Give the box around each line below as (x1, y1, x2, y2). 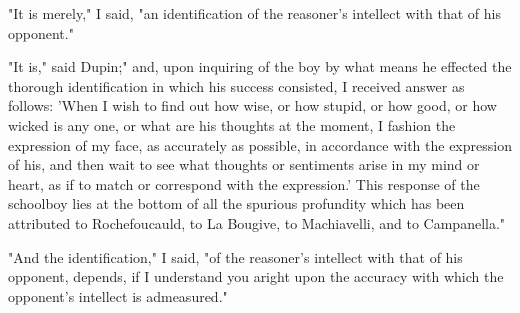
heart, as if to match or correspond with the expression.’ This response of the (8, 173, 480, 194)
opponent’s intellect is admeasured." (8, 285, 228, 306)
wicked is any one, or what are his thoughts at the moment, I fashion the (8, 114, 456, 135)
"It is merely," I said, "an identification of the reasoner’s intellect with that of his (8, 3, 501, 23)
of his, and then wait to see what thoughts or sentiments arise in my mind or (8, 154, 480, 175)
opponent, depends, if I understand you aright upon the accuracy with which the (8, 266, 504, 287)
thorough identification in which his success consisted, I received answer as (8, 75, 465, 96)
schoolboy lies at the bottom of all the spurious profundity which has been (8, 193, 465, 214)
